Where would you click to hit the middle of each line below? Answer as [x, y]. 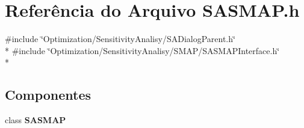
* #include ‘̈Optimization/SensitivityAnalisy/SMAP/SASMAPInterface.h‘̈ [142, 50]
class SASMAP [36, 120]
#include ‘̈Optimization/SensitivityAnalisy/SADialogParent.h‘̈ [120, 39]
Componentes [48, 95]
